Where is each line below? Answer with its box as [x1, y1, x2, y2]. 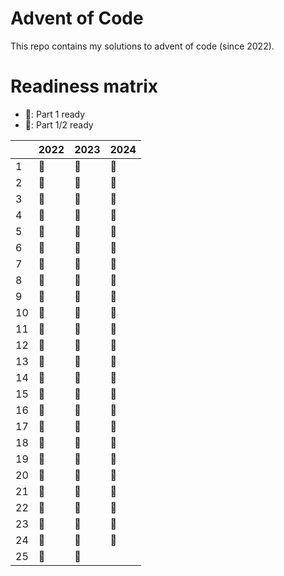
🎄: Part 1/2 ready [24, 118, 94, 131]
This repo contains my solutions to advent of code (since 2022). [10, 40, 275, 52]
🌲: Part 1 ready [24, 108, 86, 120]
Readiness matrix [10, 75, 159, 98]
